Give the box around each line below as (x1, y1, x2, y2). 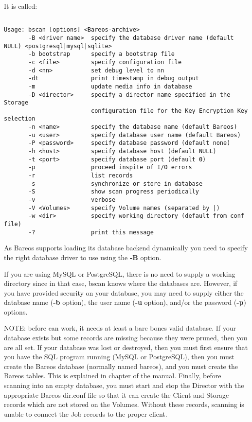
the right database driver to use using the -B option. (4, 252, 162, 262)
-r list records (28, 172, 133, 179)
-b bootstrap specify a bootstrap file (28, 51, 175, 58)
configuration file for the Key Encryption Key (90, 107, 248, 114)
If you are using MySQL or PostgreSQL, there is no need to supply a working (4, 268, 235, 279)
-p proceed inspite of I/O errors (28, 164, 192, 171)
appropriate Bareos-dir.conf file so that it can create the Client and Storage (4, 389, 229, 400)
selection (4, 115, 36, 123)
